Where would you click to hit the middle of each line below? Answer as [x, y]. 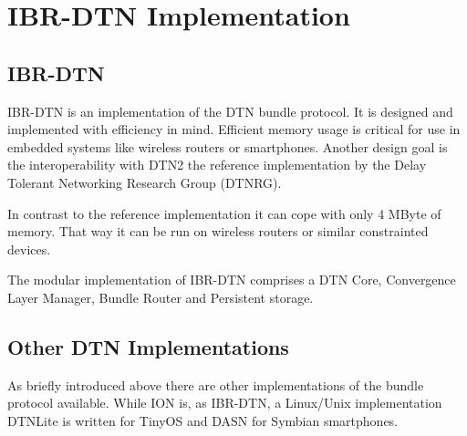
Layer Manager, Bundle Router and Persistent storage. [161, 297]
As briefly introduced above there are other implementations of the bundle [216, 384]
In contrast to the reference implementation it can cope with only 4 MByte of [224, 213]
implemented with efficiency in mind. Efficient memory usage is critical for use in [234, 129]
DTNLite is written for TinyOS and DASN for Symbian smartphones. [203, 420]
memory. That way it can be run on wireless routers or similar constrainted [218, 231]
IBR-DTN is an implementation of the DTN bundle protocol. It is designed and [230, 111]
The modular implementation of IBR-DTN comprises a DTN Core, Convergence [232, 280]
